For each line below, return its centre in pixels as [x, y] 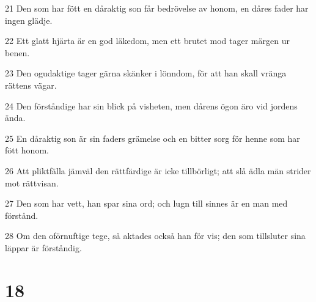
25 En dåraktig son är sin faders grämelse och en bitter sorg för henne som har [152, 138]
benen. [17, 52]
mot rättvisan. [32, 182]
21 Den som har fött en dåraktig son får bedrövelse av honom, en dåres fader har [157, 8]
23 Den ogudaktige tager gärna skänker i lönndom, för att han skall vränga [146, 73]
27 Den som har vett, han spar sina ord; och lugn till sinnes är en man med [146, 203]
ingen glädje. [29, 20]
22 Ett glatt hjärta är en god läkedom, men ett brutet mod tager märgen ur [147, 41]
